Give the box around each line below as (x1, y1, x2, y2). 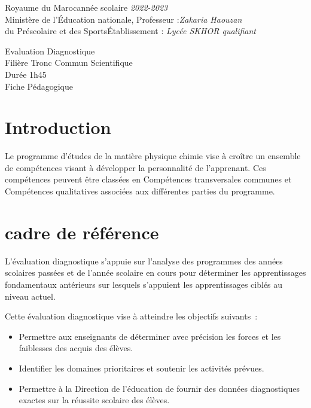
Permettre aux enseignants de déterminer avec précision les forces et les (19, 330, 281, 342)
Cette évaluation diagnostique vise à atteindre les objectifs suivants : (5, 310, 258, 322)
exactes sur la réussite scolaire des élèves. (19, 394, 170, 406)
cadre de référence (5, 220, 159, 244)
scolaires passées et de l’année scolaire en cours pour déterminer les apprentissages (5, 266, 306, 279)
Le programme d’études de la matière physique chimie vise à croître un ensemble (5, 150, 301, 162)
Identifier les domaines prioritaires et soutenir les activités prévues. (19, 361, 264, 374)
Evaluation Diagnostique (5, 44, 95, 57)
